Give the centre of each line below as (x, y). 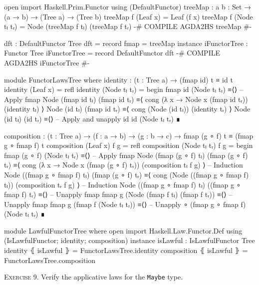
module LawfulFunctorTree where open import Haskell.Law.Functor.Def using (123, 230)
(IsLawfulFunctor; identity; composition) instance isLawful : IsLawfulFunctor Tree (129, 240)
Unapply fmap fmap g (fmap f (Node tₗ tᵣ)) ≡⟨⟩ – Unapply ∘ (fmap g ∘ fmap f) (125, 204)
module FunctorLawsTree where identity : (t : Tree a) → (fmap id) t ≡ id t (119, 79)
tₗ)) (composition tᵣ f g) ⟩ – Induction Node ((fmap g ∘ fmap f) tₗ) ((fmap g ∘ (123, 184)
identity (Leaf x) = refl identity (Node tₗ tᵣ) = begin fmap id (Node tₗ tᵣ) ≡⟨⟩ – (124, 89)
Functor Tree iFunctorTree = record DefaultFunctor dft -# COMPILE (112, 53)
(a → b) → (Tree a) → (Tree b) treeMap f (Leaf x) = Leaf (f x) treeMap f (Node (129, 16)
